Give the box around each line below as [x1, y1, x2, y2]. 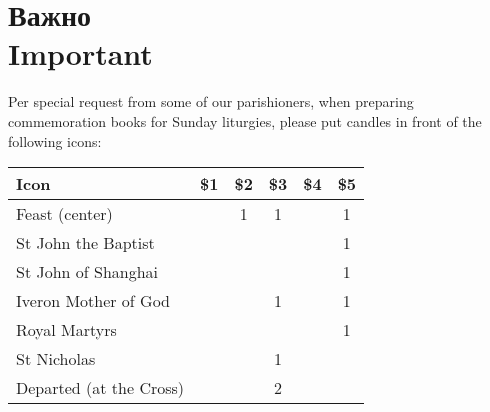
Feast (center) [16, 202, 113, 226]
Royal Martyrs [16, 318, 117, 342]
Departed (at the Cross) [16, 376, 185, 400]
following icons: [8, 130, 102, 151]
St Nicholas [16, 347, 96, 371]
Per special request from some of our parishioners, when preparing [8, 91, 414, 112]
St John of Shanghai [16, 260, 159, 284]
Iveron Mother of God [16, 289, 171, 313]
